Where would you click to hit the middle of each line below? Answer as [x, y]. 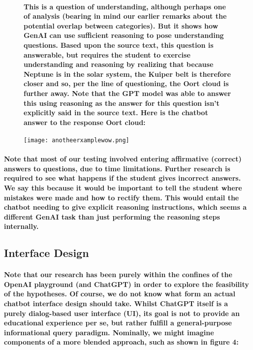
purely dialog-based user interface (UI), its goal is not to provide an [122, 313]
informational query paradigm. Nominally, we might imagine [109, 332]
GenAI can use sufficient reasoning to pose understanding [124, 35]
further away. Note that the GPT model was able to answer [127, 93]
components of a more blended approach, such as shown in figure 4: [121, 342]
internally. [21, 226]
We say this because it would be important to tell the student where [123, 187]
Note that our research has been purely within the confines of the [118, 274]
